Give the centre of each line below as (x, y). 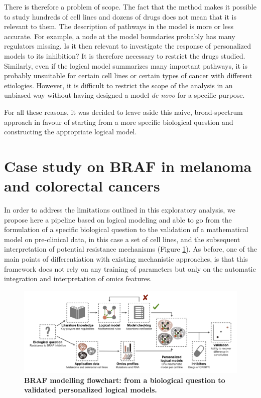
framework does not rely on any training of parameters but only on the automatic (130, 268)
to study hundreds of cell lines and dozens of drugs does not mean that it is (120, 16)
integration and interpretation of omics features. (78, 278)
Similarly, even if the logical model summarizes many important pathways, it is (126, 65)
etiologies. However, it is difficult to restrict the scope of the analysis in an (118, 85)
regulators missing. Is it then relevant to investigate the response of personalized (127, 46)
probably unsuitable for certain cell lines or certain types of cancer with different (128, 75)
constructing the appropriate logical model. (71, 132)
